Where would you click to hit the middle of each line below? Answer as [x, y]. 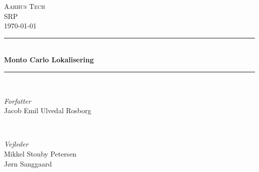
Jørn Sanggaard [28, 163]
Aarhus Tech [25, 6]
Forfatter [18, 100]
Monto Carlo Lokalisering [49, 60]
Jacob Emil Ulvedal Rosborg [48, 110]
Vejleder [16, 144]
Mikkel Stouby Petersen [40, 153]
